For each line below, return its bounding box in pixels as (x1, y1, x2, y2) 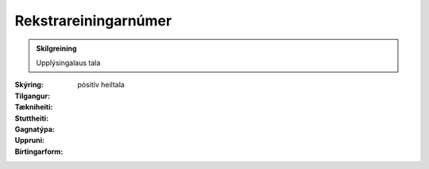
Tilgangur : (14, 91, 51, 101)
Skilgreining (36, 44, 77, 53)
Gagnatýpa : (14, 124, 55, 134)
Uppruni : (14, 136, 45, 145)
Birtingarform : (14, 147, 64, 156)
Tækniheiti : (14, 102, 53, 112)
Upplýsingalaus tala (36, 58, 101, 67)
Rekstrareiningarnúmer (14, 12, 172, 29)
